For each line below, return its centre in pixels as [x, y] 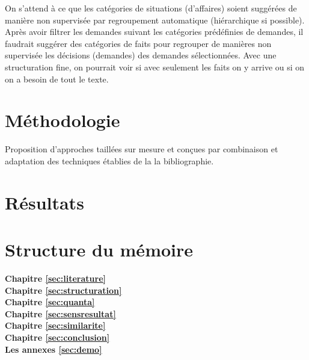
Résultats [44, 202]
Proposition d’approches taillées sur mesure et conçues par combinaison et [142, 149]
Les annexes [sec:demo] [54, 349]
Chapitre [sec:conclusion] [57, 337]
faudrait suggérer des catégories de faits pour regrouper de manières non [138, 43]
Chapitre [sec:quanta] [50, 302]
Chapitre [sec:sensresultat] [60, 313]
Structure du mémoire [99, 250]
